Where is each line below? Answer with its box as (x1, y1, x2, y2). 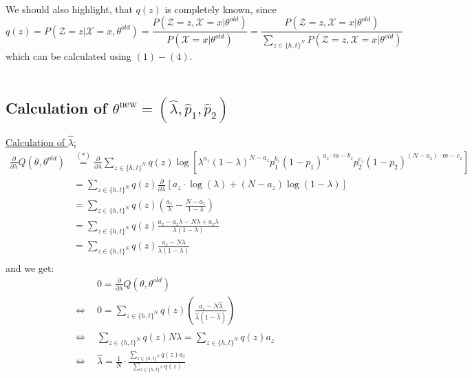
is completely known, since (164, 1, 277, 16)
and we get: (6, 261, 54, 275)
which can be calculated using (6, 48, 131, 63)
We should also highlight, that (6, 1, 133, 16)
